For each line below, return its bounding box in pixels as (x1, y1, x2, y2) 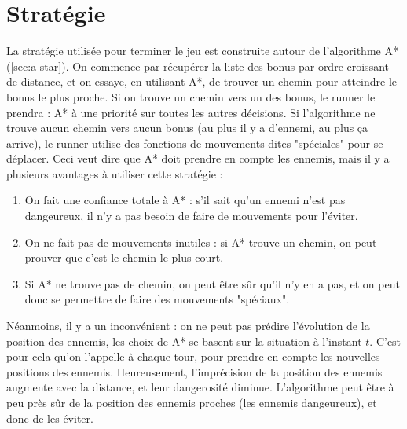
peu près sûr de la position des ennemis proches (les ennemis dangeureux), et (6, 394, 377, 410)
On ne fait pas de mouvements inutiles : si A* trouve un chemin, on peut (24, 233, 377, 250)
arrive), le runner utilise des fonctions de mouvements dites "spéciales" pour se (6, 134, 383, 151)
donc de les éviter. (6, 409, 93, 426)
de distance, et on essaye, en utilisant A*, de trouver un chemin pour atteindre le (6, 73, 398, 90)
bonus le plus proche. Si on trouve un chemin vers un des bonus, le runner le (6, 88, 376, 104)
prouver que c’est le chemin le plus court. (24, 249, 224, 266)
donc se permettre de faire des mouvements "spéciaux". (24, 291, 290, 307)
